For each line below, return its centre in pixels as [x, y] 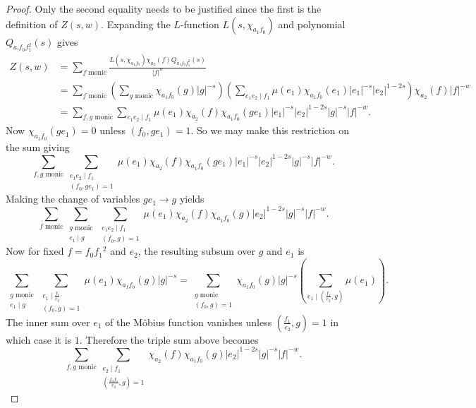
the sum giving [38, 146]
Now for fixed [35, 251]
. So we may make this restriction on [270, 130]
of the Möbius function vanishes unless [189, 322]
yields [192, 199]
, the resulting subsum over [196, 251]
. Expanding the [136, 24]
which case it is [39, 339]
